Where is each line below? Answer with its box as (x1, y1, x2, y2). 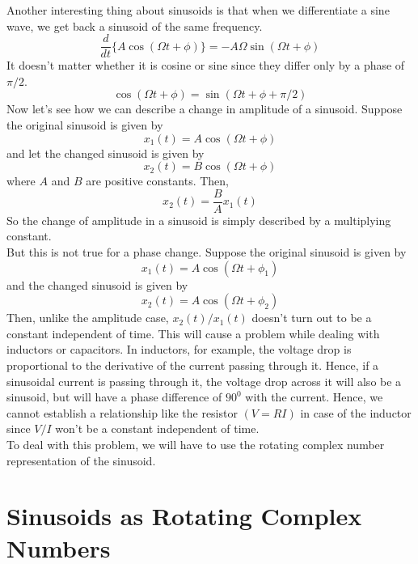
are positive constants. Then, (86, 172, 230, 189)
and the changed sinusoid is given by (6, 276, 188, 293)
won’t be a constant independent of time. (55, 420, 260, 437)
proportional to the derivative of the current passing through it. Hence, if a (6, 357, 379, 374)
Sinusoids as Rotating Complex (6, 499, 362, 532)
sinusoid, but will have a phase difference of (6, 388, 222, 405)
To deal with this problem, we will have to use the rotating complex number (6, 436, 385, 452)
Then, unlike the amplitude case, (6, 309, 169, 326)
